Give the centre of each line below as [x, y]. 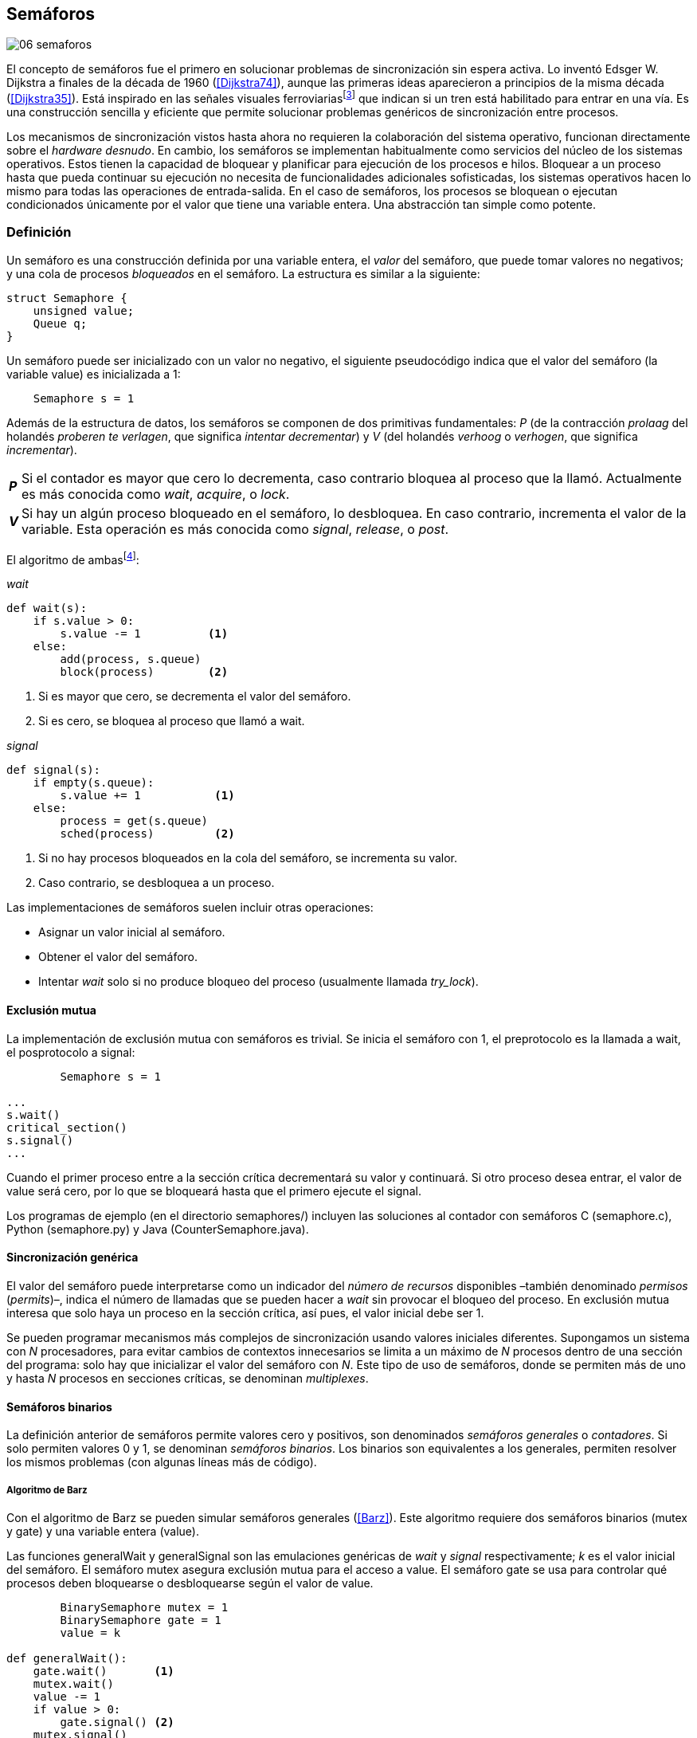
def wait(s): [47, 608]
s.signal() [40, 1140]
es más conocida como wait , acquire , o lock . [155, 494]
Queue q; [60, 323]
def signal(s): [54, 770]
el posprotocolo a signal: [71, 1052]
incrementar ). [42, 449]
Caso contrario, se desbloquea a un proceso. [157, 883]
